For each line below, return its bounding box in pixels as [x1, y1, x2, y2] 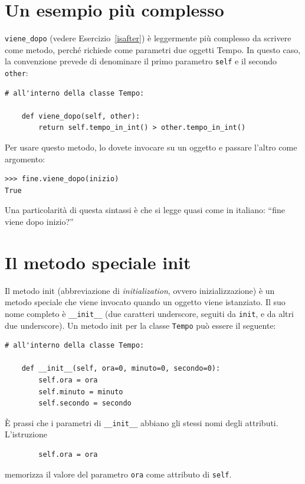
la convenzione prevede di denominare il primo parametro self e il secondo [5, 55, 277, 67]
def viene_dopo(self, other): [21, 112, 140, 120]
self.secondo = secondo [38, 399, 132, 408]
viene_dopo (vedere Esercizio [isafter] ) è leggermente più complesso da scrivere [5, 32, 291, 44]
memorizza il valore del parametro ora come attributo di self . [5, 467, 232, 480]
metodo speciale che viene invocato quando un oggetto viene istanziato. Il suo [5, 296, 286, 308]
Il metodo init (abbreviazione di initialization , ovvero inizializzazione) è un [5, 284, 275, 296]
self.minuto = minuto [38, 387, 123, 396]
